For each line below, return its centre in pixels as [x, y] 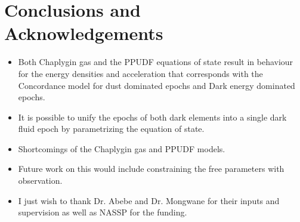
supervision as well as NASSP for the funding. [103, 212]
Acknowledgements [84, 33]
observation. [40, 181]
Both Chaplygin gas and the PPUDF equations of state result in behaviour [156, 62]
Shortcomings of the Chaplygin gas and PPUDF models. [122, 148]
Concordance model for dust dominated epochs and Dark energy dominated [157, 85]
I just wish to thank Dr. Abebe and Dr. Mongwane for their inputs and [149, 200]
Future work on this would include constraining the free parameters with [151, 169]
